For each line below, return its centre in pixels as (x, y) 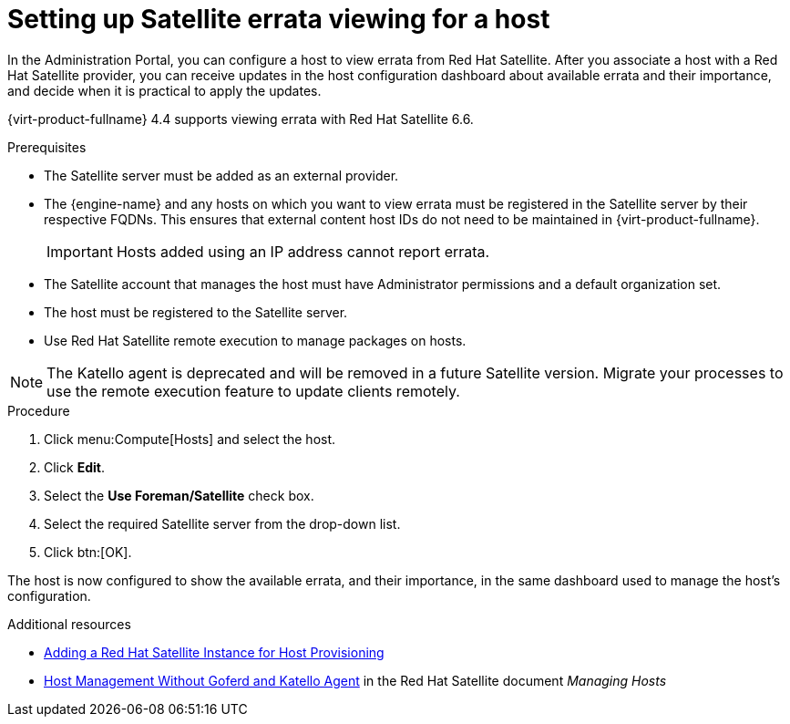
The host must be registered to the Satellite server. (196, 312)
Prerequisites (47, 147)
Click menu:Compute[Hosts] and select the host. (190, 439)
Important (80, 251)
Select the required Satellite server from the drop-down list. (222, 523)
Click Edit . (74, 467)
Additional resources (69, 624)
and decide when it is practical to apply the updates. (164, 90)
